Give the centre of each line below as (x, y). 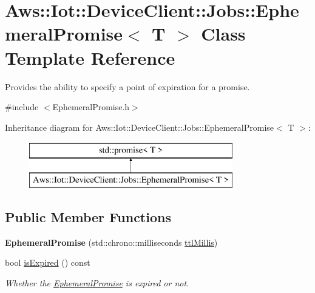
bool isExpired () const (48, 262)
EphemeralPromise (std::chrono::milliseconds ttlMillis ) (111, 242)
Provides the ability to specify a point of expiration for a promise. (127, 86)
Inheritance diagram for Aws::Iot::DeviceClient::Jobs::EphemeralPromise (140, 127)
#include (22, 107)
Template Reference (90, 57)
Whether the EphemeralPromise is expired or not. (97, 282)
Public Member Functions (88, 216)
